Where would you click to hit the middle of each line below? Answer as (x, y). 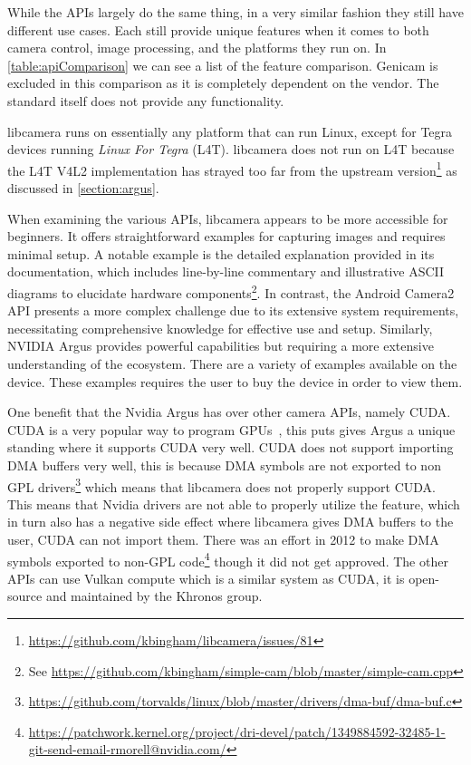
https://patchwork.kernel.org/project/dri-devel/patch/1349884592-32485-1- (237, 731)
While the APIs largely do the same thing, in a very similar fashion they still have (235, 12)
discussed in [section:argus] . (83, 188)
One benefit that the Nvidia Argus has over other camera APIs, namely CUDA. (229, 412)
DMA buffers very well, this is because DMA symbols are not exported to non (224, 465)
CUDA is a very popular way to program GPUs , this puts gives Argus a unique (231, 429)
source (25, 596)
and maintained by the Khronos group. (154, 596)
